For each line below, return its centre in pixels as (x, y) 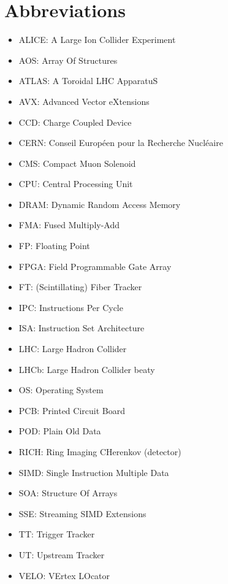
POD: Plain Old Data (60, 431)
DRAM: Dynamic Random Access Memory (100, 204)
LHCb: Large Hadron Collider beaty (87, 369)
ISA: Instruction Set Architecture (82, 328)
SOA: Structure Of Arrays (68, 493)
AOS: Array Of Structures (68, 60)
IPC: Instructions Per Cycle (71, 307)
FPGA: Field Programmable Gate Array (95, 266)
